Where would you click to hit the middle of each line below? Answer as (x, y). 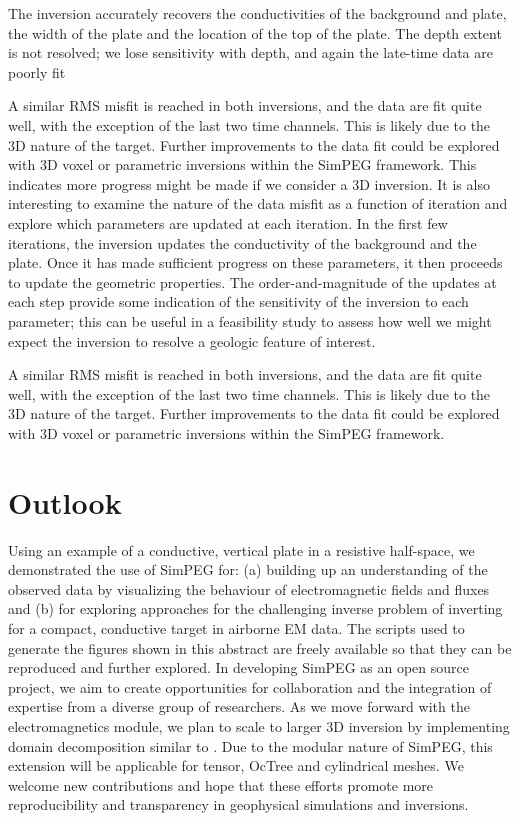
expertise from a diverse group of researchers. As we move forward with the (239, 706)
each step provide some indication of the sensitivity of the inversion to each (238, 301)
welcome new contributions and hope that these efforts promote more (221, 784)
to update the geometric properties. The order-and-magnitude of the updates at (252, 281)
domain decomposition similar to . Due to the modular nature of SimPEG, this (250, 745)
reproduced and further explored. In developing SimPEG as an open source (238, 667)
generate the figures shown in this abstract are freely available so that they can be (260, 647)
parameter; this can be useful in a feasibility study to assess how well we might (250, 320)
